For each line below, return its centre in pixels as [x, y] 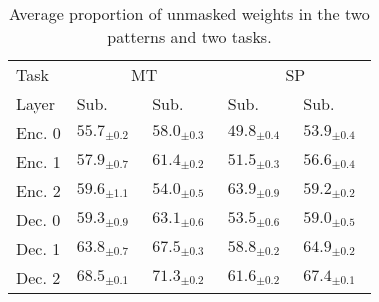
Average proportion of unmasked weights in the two [189, 13]
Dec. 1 [38, 248]
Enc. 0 [38, 132]
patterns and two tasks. [189, 36]
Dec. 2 [38, 277]
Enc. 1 [38, 161]
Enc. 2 [38, 190]
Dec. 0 [38, 219]
